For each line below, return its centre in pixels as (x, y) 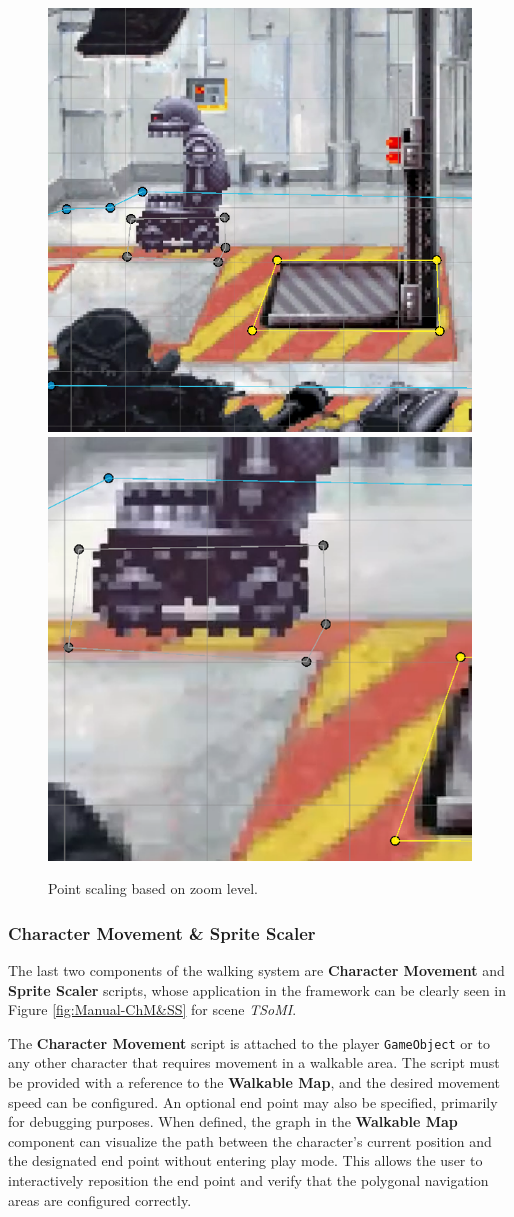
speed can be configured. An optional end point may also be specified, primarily (253, 1101)
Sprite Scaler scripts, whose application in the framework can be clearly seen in (257, 989)
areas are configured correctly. (100, 1199)
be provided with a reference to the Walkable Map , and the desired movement (254, 1082)
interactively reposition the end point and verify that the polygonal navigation (248, 1180)
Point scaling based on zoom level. (153, 888)
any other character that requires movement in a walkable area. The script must (254, 1062)
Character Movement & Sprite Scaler (162, 932)
